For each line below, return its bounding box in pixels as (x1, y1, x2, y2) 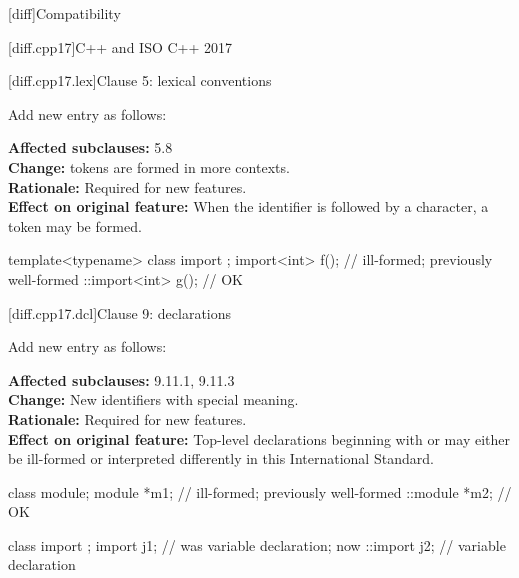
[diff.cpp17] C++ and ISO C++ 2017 (8, 36, 233, 57)
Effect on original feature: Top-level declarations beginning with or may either (8, 428, 510, 449)
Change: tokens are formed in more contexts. (8, 156, 290, 177)
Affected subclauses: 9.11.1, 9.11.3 (8, 369, 235, 390)
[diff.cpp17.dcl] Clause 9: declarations (8, 302, 232, 323)
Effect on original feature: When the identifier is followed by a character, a (8, 196, 489, 217)
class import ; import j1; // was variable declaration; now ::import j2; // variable (8, 534, 506, 555)
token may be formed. (8, 215, 142, 236)
